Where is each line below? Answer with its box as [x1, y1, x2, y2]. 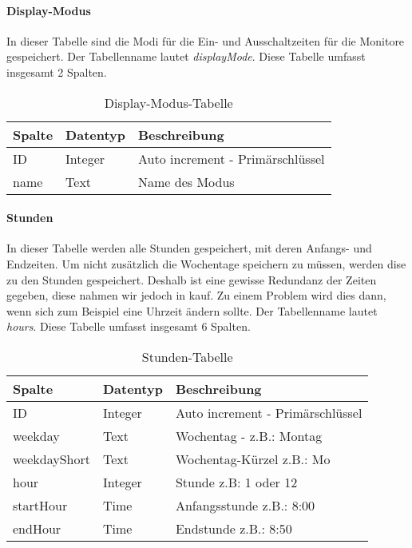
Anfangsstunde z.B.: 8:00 [175, 495, 315, 514]
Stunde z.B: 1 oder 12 [175, 472, 298, 491]
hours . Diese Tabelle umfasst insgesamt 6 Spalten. [6, 318, 251, 335]
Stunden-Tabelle [141, 347, 233, 366]
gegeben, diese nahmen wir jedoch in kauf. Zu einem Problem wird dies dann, [6, 287, 386, 304]
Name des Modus [138, 172, 235, 191]
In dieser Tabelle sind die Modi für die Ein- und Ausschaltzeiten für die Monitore [6, 32, 405, 49]
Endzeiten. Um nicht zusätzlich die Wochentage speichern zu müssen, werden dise [6, 255, 406, 272]
